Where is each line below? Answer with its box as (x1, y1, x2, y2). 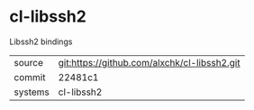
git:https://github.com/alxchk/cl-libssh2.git (58, 56, 240, 69)
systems (14, 86, 50, 98)
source (14, 56, 43, 69)
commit (14, 70, 46, 83)
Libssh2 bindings (9, 36, 73, 47)
